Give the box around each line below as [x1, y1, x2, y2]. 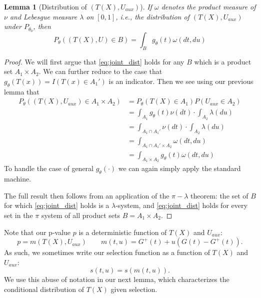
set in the [4, 209, 33, 220]
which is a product [194, 56, 251, 66]
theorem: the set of [190, 190, 248, 200]
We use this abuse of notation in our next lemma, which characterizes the [4, 274, 229, 284]
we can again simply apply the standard [118, 163, 241, 173]
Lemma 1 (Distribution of [4, 1, 87, 11]
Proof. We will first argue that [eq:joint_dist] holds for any [4, 56, 184, 66]
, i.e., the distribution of [115, 11, 189, 21]
